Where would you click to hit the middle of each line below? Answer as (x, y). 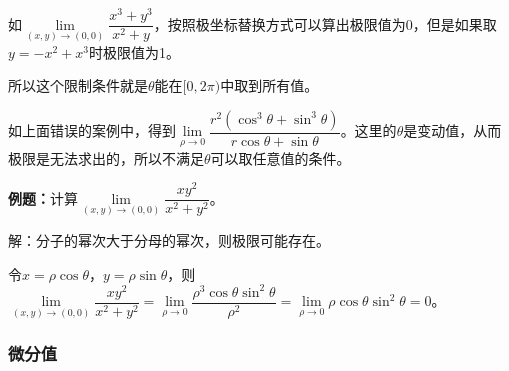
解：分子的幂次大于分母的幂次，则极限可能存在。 (169, 239)
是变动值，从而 (452, 130)
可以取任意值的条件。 (280, 157)
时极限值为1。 (134, 51)
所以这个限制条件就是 (78, 85)
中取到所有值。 (269, 85)
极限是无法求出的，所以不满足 (106, 157)
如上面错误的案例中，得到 (92, 130)
